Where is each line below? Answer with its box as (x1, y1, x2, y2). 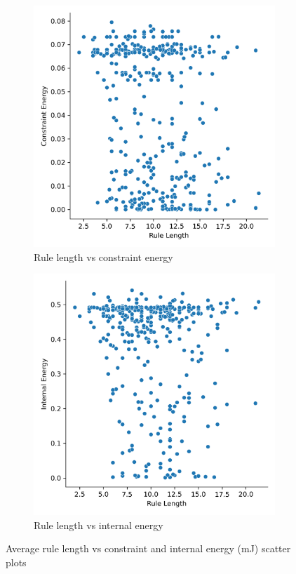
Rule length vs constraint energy (34, 249, 173, 264)
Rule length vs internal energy (34, 517, 163, 532)
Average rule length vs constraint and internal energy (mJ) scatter (6, 541, 291, 556)
